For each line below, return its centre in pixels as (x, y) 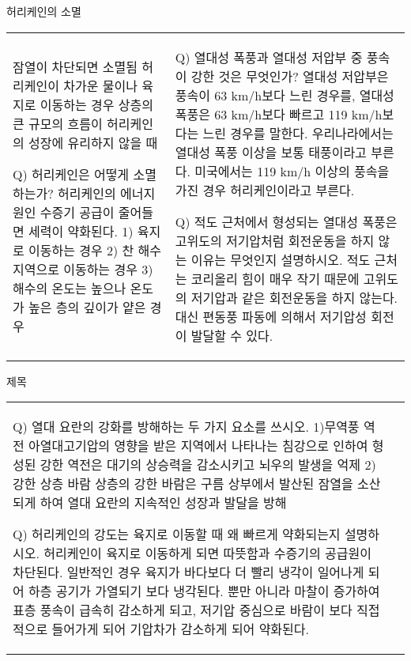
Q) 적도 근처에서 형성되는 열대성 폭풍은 (286, 221)
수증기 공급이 (77, 212)
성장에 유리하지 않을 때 (93, 142)
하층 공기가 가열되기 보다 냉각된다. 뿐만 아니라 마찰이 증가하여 (204, 591)
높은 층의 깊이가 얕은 (87, 307)
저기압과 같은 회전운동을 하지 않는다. (294, 297)
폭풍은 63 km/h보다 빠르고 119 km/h (279, 114)
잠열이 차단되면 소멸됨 (75, 66)
